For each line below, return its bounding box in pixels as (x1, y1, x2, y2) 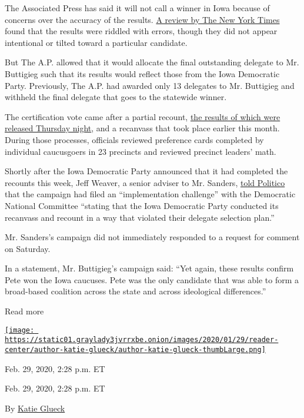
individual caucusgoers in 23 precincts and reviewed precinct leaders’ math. (5, 145, 276, 157)
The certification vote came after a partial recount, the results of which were (5, 110, 280, 122)
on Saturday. (5, 242, 51, 254)
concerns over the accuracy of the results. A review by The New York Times (5, 13, 280, 25)
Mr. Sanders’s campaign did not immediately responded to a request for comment (5, 231, 300, 243)
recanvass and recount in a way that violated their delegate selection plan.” (5, 211, 275, 223)
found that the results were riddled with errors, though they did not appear (5, 25, 278, 37)
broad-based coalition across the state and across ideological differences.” (5, 285, 266, 297)
